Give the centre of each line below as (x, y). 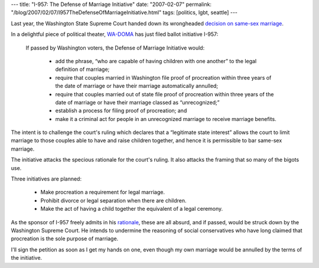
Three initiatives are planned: (46, 179)
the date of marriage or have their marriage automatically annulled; (137, 86)
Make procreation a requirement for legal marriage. (103, 192)
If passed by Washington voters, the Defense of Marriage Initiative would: (115, 48)
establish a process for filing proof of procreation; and (121, 111)
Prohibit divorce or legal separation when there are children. (113, 200)
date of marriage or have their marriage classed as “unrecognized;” (137, 102)
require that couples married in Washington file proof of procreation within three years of (163, 77)
